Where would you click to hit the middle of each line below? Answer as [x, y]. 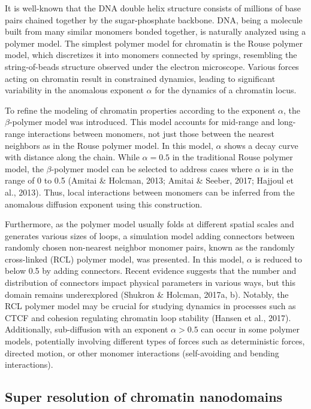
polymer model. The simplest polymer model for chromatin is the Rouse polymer [154, 43]
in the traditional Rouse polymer [233, 157]
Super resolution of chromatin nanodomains [144, 397]
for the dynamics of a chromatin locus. [226, 90]
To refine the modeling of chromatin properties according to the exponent [140, 110]
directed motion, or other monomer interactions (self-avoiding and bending [142, 352]
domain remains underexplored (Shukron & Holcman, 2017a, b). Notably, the [147, 294]
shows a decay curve [261, 145]
